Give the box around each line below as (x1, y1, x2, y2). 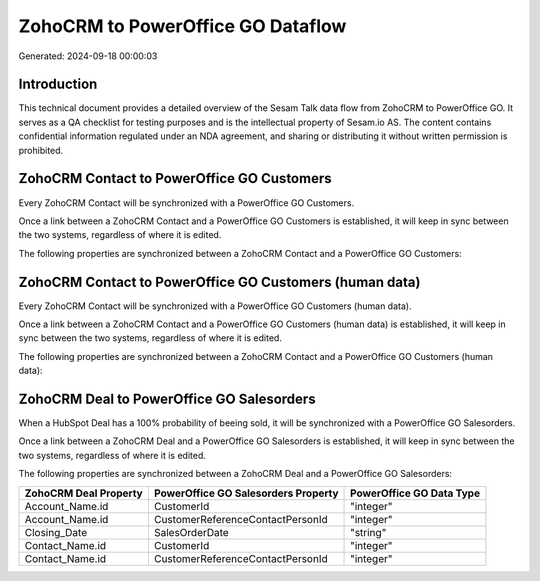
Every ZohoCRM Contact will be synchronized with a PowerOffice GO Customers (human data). (18, 300, 412, 312)
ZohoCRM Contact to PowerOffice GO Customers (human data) (18, 273, 421, 290)
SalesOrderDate (153, 525, 229, 539)
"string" (350, 525, 387, 539)
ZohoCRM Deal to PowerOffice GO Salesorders (18, 390, 316, 407)
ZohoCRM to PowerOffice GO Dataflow (18, 15, 347, 37)
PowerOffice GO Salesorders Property (153, 486, 339, 500)
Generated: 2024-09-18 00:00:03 (18, 50, 158, 62)
